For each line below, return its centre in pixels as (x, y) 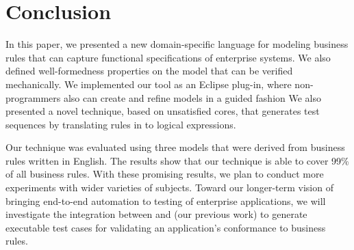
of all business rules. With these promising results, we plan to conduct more (165, 174)
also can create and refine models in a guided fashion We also (192, 97)
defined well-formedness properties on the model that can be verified (149, 71)
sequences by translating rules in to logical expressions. (121, 124)
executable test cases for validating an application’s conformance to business (166, 227)
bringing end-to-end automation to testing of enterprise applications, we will (166, 200)
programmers (33, 97)
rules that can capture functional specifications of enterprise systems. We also (168, 57)
